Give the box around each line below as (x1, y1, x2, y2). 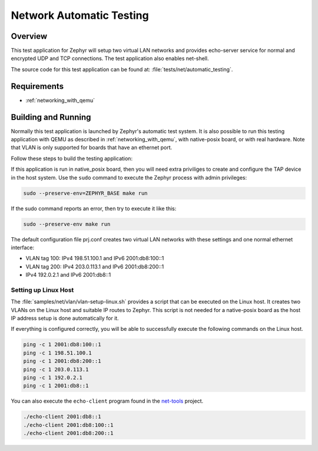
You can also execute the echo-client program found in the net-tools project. (11, 397, 204, 404)
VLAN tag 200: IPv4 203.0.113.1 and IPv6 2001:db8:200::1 (25, 263, 164, 270)
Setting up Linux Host (11, 286, 74, 294)
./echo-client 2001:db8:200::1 (23, 430, 114, 437)
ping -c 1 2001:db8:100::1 (23, 341, 101, 348)
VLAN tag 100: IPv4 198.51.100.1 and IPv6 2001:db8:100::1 (25, 255, 164, 262)
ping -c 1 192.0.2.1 (23, 374, 82, 381)
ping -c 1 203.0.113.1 (23, 366, 89, 373)
